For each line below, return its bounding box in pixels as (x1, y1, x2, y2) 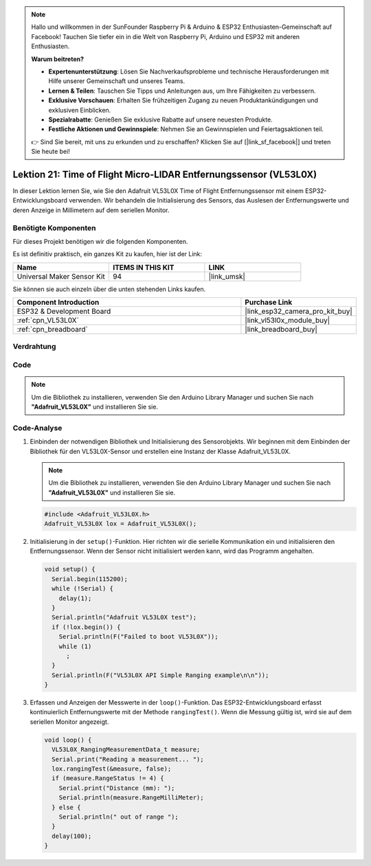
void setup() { (44, 565, 95, 573)
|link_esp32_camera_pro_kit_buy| (245, 306, 353, 316)
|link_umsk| (208, 271, 245, 281)
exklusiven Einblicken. (48, 106, 111, 114)
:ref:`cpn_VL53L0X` (16, 316, 79, 326)
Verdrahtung (12, 342, 56, 352)
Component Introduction (16, 297, 100, 307)
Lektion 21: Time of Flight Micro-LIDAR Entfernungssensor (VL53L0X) (12, 168, 317, 180)
